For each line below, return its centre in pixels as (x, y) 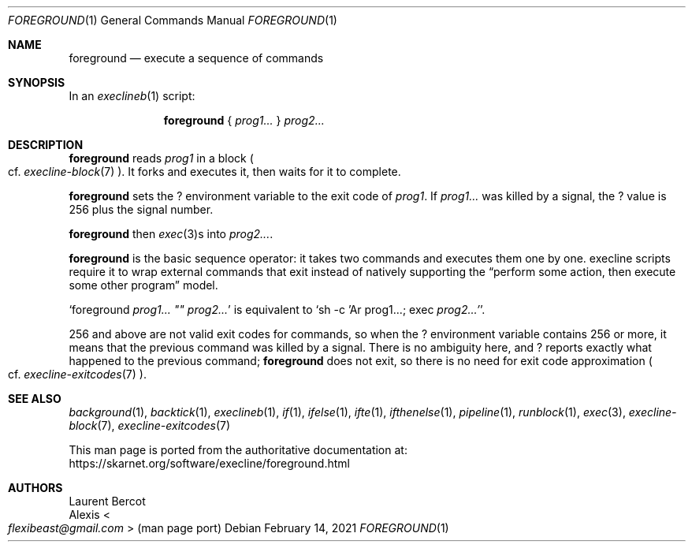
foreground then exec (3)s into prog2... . (171, 234)
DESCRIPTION (46, 145)
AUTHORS (35, 488)
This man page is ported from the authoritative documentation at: (238, 450)
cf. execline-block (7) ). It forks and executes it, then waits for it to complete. (205, 171)
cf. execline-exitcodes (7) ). (77, 374)
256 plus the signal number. (141, 209)
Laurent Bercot (107, 501)
